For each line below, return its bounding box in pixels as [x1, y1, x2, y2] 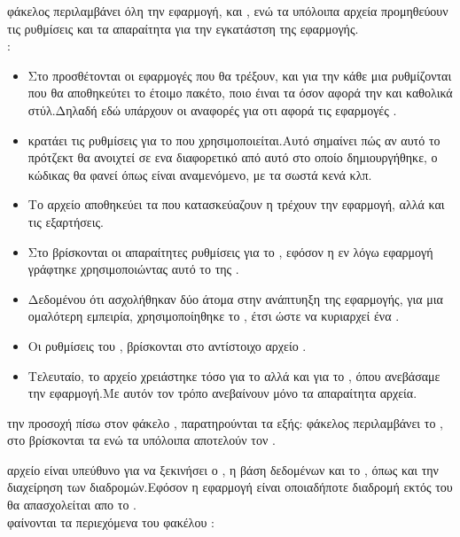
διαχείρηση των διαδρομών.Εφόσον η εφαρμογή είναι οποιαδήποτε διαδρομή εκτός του [7, 478, 453, 496]
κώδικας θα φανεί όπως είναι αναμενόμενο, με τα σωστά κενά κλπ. [27, 165, 372, 183]
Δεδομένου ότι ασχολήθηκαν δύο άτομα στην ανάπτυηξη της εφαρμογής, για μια [27, 289, 443, 307]
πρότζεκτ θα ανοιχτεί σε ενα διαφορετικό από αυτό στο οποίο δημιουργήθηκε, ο [27, 148, 438, 167]
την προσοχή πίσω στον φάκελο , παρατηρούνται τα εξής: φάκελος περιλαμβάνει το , [7, 413, 443, 432]
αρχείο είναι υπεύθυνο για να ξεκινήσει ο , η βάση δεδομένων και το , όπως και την [7, 460, 439, 479]
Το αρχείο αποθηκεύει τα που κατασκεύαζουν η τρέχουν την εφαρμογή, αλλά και [27, 195, 445, 214]
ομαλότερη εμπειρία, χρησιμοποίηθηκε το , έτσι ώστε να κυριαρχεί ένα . [27, 307, 400, 325]
